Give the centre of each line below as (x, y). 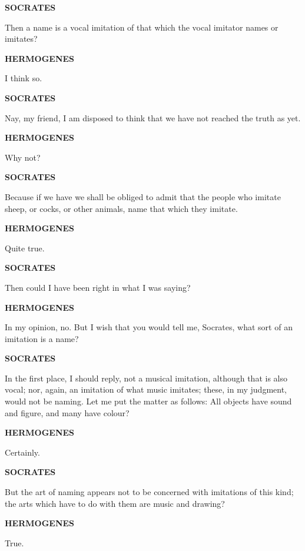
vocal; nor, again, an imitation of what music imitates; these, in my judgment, (146, 389)
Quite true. (25, 248)
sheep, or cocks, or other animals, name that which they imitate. (121, 208)
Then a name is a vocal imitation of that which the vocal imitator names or (142, 27)
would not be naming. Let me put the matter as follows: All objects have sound (148, 401)
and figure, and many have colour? (67, 412)
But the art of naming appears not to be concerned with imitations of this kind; (149, 492)
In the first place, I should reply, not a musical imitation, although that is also (146, 378)
